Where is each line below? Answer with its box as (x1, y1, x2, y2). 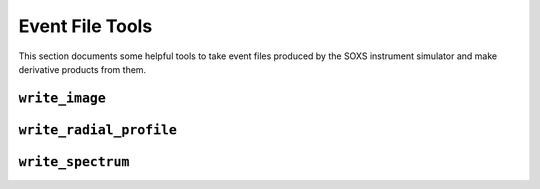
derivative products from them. (18, 63, 147, 75)
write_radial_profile (18, 121, 177, 138)
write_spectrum (18, 153, 130, 170)
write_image (18, 90, 107, 106)
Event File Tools (18, 15, 153, 37)
